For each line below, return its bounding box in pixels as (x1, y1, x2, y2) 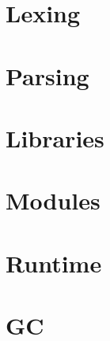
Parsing (6, 59, 89, 92)
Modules (6, 184, 101, 217)
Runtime (6, 246, 102, 279)
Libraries (6, 121, 104, 154)
